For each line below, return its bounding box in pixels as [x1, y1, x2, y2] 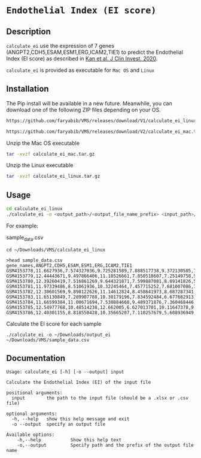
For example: [6, 222, 39, 229]
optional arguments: [6, 411, 58, 417]
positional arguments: [6, 390, 63, 396]
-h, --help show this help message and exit [11, 416, 130, 422]
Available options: [6, 432, 55, 438]
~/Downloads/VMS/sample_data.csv [6, 337, 90, 343]
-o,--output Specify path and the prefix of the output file [17, 442, 194, 448]
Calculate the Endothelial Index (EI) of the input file [6, 380, 151, 386]
